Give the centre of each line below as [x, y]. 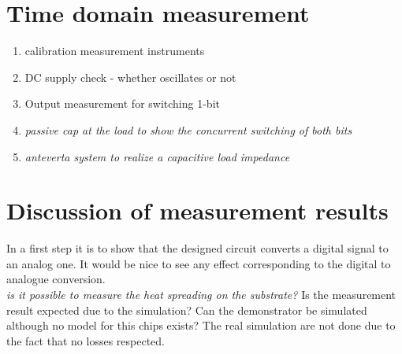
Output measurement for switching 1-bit [122, 103]
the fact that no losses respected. [86, 340]
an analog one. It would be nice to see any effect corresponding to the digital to [199, 263]
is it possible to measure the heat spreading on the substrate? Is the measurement [201, 294]
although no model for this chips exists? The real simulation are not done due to [201, 325]
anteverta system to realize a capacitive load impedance [157, 156]
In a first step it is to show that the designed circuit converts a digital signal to [197, 248]
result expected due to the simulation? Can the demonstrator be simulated [187, 310]
